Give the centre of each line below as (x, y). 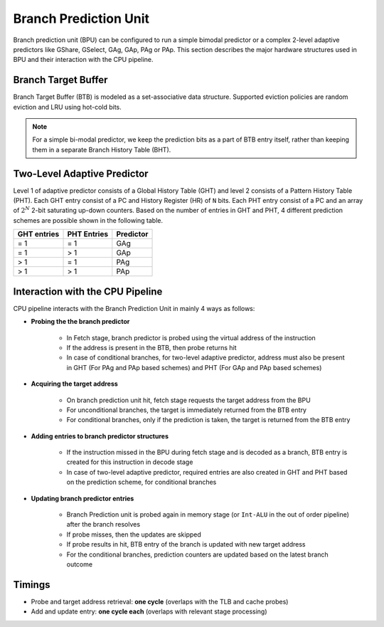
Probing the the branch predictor (80, 322)
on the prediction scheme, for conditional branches (142, 482)
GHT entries (38, 234)
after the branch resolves (103, 525)
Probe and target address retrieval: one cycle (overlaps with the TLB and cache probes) (160, 601)
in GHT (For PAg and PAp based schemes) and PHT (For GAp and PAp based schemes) (194, 367)
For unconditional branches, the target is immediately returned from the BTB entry (187, 410)
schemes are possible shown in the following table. (88, 220)
